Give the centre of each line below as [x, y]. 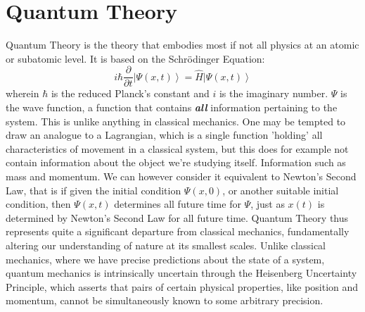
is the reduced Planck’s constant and [130, 93]
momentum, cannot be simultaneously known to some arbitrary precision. [165, 300]
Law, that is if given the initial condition [94, 190]
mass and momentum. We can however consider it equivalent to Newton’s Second [181, 176]
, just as [268, 204]
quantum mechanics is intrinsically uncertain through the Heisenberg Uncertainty [181, 273]
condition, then [38, 204]
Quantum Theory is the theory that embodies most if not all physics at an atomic [182, 45]
